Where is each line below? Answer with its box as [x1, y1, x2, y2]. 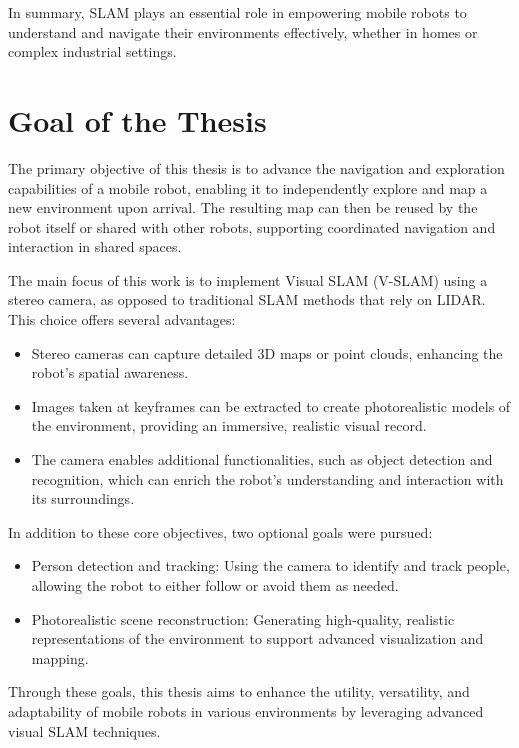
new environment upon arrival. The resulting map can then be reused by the [8, 197, 478, 218]
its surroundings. [31, 488, 135, 509]
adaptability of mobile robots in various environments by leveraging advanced [8, 700, 484, 721]
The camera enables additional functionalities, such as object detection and [31, 449, 493, 470]
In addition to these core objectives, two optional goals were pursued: [8, 521, 433, 542]
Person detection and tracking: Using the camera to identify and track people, [31, 555, 510, 576]
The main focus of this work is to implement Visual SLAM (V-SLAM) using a [8, 269, 488, 290]
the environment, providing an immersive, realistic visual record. [31, 415, 427, 436]
